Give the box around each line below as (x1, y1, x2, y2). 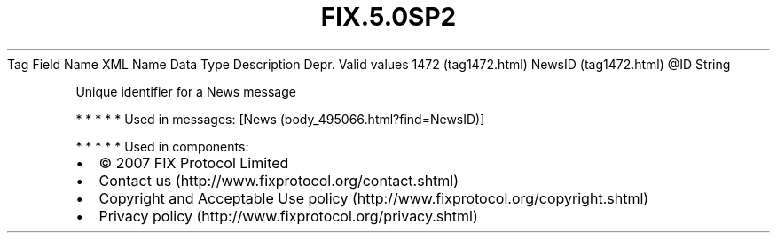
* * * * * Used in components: (75, 138, 249, 154)
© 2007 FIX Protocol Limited (98, 153, 289, 172)
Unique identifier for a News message (75, 83, 296, 99)
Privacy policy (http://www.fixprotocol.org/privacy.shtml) (98, 206, 478, 225)
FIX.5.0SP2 (320, 2, 457, 32)
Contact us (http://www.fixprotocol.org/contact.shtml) (98, 171, 459, 190)
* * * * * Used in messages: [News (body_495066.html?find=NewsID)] (75, 111, 485, 127)
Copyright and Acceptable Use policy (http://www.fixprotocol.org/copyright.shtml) (98, 189, 649, 207)
